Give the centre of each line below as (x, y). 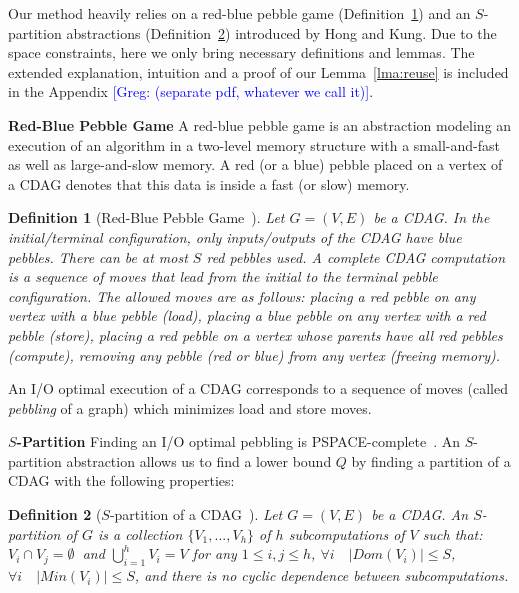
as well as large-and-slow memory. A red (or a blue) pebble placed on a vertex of (255, 164)
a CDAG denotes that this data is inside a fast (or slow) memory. (209, 183)
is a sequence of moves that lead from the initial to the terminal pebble (223, 276)
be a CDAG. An (420, 514)
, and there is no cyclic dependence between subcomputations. (321, 575)
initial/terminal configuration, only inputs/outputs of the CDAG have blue (235, 236)
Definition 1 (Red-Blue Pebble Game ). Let (146, 217)
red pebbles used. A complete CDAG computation (356, 256)
